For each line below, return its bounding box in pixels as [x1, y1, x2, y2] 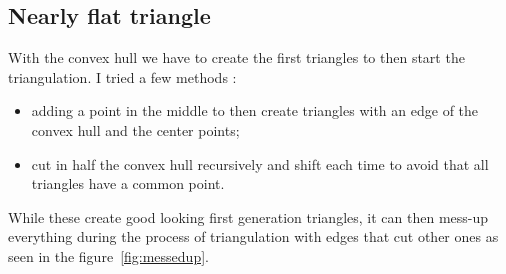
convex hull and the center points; [31, 119, 240, 140]
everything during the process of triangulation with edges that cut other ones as [8, 226, 499, 247]
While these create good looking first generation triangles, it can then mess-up [8, 206, 489, 227]
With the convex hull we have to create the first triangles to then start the [8, 47, 465, 68]
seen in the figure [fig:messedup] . [8, 245, 209, 266]
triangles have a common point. [31, 173, 225, 194]
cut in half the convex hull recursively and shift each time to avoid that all [31, 153, 489, 174]
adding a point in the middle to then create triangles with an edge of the [31, 100, 479, 121]
